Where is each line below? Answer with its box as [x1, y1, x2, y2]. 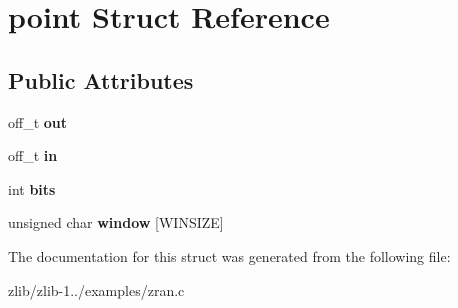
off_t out [8, 111, 68, 132]
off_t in [8, 145, 58, 166]
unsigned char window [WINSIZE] [8, 212, 224, 233]
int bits [8, 178, 56, 199]
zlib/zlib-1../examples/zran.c [8, 279, 185, 300]
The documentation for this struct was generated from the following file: [8, 245, 451, 266]
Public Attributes [8, 64, 194, 95]
